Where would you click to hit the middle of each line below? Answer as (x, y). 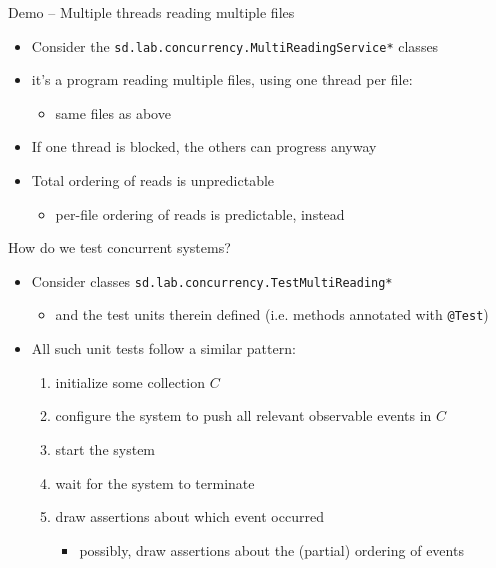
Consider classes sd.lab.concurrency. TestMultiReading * (212, 280)
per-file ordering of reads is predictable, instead (200, 213)
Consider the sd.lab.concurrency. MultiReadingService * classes (235, 45)
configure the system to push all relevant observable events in (243, 415)
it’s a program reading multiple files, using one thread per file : (222, 79)
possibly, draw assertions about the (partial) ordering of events (271, 549)
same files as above (113, 112)
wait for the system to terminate (155, 482)
